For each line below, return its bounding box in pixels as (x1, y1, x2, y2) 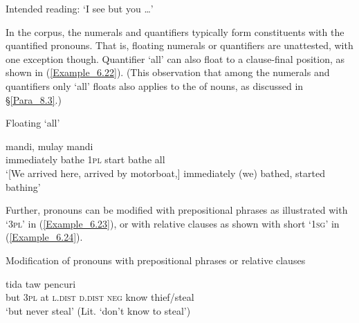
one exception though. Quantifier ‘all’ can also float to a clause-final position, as (6, 51, 344, 66)
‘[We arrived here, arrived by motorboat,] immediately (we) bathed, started (6, 165, 325, 180)
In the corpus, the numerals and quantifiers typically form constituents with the (6, 24, 344, 39)
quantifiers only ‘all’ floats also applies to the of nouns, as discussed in (6, 78, 304, 93)
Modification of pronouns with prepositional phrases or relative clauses (6, 252, 306, 267)
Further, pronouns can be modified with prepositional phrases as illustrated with (6, 203, 348, 217)
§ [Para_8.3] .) (6, 92, 62, 107)
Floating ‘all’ (6, 116, 60, 130)
